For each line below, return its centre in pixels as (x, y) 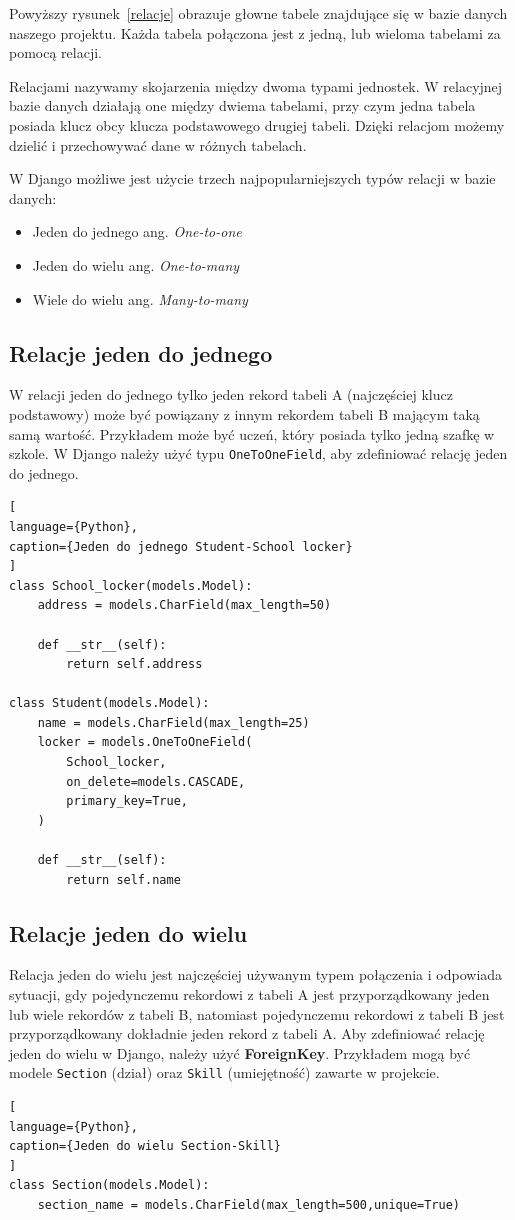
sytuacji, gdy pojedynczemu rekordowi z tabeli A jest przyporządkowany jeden (249, 994)
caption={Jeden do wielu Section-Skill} (145, 1146)
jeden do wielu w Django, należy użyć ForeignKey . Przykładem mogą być (240, 1052)
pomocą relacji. (55, 52)
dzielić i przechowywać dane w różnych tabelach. (158, 144)
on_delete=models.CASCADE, (156, 781)
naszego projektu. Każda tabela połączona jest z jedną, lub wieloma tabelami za (255, 32)
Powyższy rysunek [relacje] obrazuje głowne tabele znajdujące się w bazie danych (258, 13)
